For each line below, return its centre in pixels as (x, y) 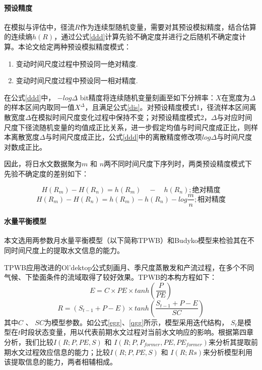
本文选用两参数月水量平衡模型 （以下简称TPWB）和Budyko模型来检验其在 (126, 240)
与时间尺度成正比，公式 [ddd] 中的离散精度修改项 (123, 137)
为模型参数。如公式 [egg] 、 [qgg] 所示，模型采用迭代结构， (136, 322)
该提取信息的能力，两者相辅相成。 (60, 362)
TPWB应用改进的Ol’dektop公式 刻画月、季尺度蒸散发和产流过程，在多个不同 (129, 267)
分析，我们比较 (29, 342)
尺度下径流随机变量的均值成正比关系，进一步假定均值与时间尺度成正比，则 (127, 127)
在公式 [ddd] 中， (30, 97)
